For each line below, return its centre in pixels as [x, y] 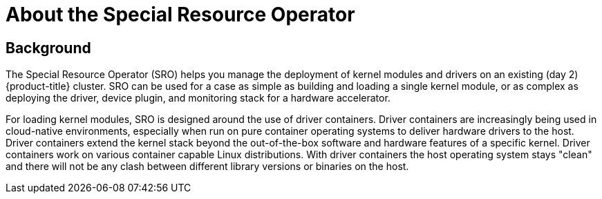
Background [48, 48]
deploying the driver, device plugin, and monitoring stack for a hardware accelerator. [198, 98]
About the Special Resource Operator [180, 15]
